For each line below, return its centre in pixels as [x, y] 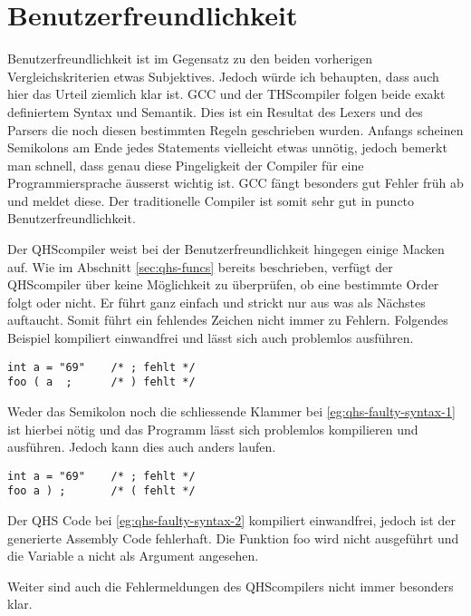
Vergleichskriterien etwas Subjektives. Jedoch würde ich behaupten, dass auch [223, 76]
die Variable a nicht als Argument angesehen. [133, 556]
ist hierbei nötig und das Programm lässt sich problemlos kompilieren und [213, 429]
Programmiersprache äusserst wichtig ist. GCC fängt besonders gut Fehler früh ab [235, 183]
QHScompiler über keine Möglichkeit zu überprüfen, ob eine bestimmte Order [223, 284]
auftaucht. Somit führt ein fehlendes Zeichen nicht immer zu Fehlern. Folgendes [228, 320]
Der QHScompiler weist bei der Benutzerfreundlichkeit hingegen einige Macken [226, 249]
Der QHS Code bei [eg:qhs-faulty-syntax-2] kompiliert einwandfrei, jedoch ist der [231, 520]
